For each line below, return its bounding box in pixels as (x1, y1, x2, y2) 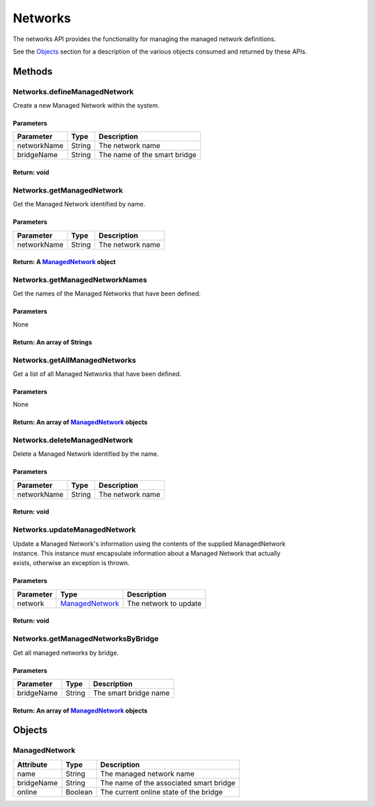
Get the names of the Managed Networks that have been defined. (12, 289, 201, 298)
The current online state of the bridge (100, 787, 224, 797)
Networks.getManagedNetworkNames (12, 275, 147, 284)
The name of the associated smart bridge (100, 778, 236, 788)
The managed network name (100, 769, 194, 779)
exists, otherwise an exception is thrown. (12, 559, 130, 567)
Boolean (65, 787, 93, 797)
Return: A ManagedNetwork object (12, 258, 116, 266)
